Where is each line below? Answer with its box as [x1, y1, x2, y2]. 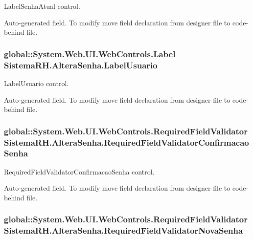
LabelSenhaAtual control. [4, 1, 80, 11]
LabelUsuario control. [4, 78, 69, 88]
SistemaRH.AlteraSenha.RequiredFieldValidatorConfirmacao [4, 136, 249, 148]
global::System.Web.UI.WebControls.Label [4, 47, 176, 60]
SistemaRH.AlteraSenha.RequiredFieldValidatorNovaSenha [4, 224, 243, 237]
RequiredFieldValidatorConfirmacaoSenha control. [4, 166, 155, 176]
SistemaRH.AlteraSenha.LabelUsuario [4, 59, 158, 71]
